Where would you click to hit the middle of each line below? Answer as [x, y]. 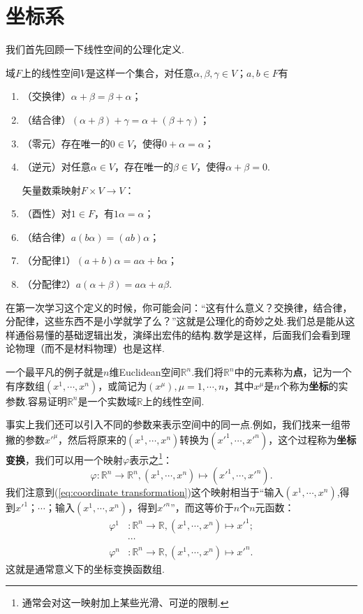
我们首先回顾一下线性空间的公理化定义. [95, 49]
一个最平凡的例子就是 [54, 372]
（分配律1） [49, 260]
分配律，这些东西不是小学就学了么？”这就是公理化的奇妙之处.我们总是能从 [176, 321]
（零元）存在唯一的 [66, 143]
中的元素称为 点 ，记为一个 [293, 372]
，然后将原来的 [92, 439]
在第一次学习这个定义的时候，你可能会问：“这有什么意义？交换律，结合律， [179, 307]
